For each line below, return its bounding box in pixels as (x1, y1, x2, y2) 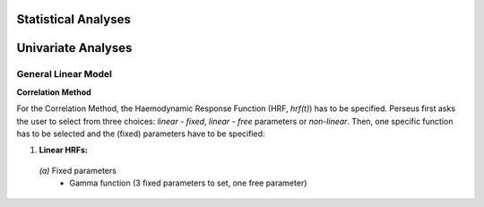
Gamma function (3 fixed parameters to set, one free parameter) (69, 177, 307, 188)
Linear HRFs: (39, 144, 89, 156)
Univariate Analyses (16, 40, 133, 56)
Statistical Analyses (16, 12, 132, 27)
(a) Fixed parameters (39, 165, 117, 176)
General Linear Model (16, 68, 112, 81)
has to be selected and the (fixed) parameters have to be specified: (16, 128, 265, 139)
